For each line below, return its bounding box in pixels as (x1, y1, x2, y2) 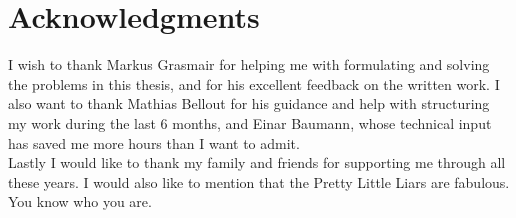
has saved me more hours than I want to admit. (8, 132, 300, 153)
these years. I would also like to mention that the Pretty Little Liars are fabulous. (8, 171, 510, 192)
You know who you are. (8, 191, 152, 212)
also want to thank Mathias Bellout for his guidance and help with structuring (8, 93, 490, 114)
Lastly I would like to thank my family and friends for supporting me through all (8, 152, 506, 173)
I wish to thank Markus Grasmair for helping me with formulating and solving (8, 54, 490, 75)
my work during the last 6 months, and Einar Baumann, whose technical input (8, 112, 492, 133)
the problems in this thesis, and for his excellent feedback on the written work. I (8, 73, 500, 94)
